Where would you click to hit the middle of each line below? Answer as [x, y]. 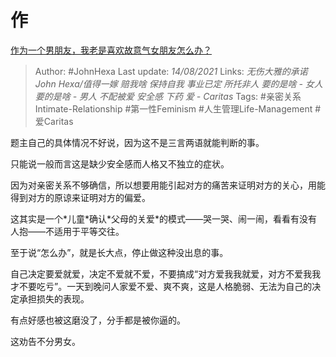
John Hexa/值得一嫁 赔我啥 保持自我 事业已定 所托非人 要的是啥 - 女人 [178, 83]
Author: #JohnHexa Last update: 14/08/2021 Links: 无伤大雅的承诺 [171, 71]
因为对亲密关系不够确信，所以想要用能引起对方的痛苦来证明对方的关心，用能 [168, 185]
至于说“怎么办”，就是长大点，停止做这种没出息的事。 [119, 252]
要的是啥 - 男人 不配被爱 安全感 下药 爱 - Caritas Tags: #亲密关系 [168, 96]
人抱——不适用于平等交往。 [67, 231]
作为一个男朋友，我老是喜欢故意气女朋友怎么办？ [111, 50]
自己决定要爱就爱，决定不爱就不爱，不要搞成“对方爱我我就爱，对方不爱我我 [166, 273]
